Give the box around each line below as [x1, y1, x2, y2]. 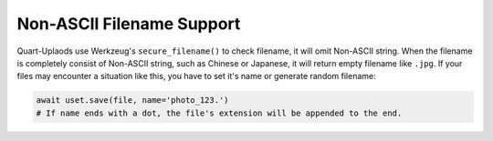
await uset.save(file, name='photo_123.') [36, 96, 229, 106]
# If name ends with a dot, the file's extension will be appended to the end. [36, 107, 403, 118]
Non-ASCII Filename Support [16, 14, 241, 34]
